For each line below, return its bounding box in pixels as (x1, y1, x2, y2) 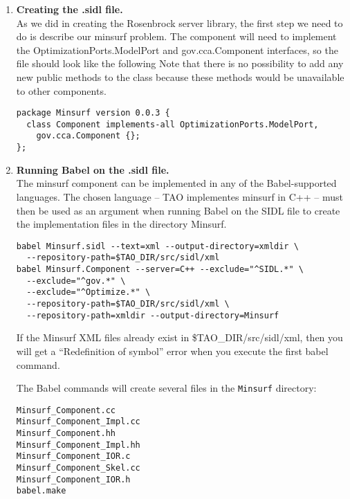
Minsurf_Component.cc (16, 405, 116, 415)
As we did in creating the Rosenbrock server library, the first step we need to (16, 15, 343, 30)
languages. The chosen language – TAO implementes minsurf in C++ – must (16, 189, 343, 203)
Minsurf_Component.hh (16, 428, 116, 439)
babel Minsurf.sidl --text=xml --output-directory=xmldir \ (16, 241, 299, 251)
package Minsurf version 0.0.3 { (16, 108, 170, 118)
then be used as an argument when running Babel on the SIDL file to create (16, 203, 340, 217)
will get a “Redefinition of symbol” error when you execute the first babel (16, 343, 329, 358)
